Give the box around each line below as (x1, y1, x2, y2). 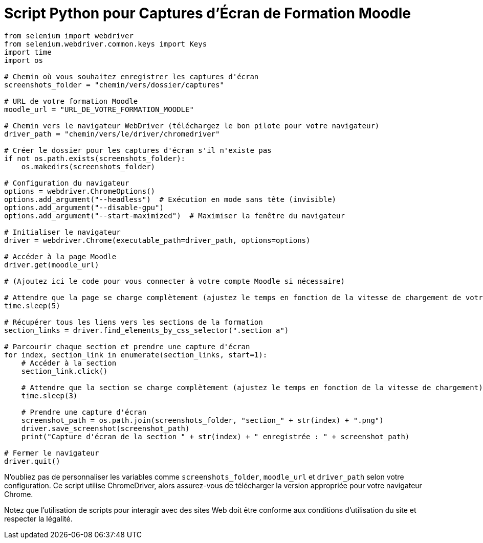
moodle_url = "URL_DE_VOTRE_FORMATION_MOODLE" (4, 105, 194, 114)
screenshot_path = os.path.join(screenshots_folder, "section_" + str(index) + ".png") (21, 416, 384, 424)
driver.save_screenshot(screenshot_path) (21, 424, 190, 433)
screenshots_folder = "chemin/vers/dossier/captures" (4, 80, 224, 89)
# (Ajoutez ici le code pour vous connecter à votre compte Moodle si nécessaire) (4, 277, 345, 285)
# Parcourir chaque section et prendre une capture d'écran (4, 342, 250, 351)
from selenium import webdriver (4, 31, 134, 40)
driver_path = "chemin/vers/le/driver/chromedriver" (4, 129, 220, 138)
